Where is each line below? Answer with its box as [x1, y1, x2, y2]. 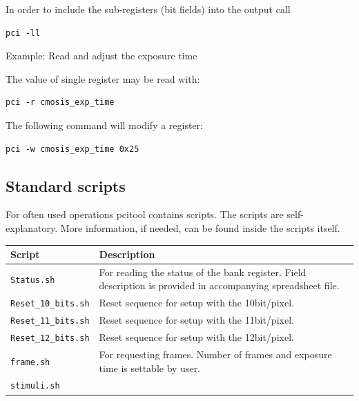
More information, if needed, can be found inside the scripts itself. [60, 220, 340, 235]
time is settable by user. [99, 360, 201, 375]
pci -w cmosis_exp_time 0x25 [6, 144, 139, 154]
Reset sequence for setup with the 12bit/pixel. [99, 330, 294, 344]
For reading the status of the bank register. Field [99, 264, 307, 279]
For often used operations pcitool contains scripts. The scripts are [6, 207, 284, 222]
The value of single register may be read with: [6, 71, 200, 86]
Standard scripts [6, 175, 126, 196]
